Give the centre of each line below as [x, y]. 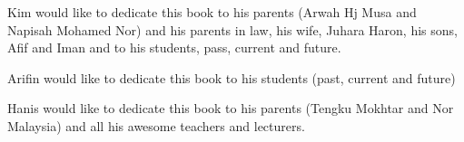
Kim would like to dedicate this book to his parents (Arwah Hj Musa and [212, 12]
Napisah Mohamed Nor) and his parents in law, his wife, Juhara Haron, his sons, [232, 29]
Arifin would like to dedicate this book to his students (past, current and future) [232, 77]
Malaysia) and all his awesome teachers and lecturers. [156, 125]
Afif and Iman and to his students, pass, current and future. [174, 47]
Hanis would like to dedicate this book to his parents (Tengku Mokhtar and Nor [231, 108]
